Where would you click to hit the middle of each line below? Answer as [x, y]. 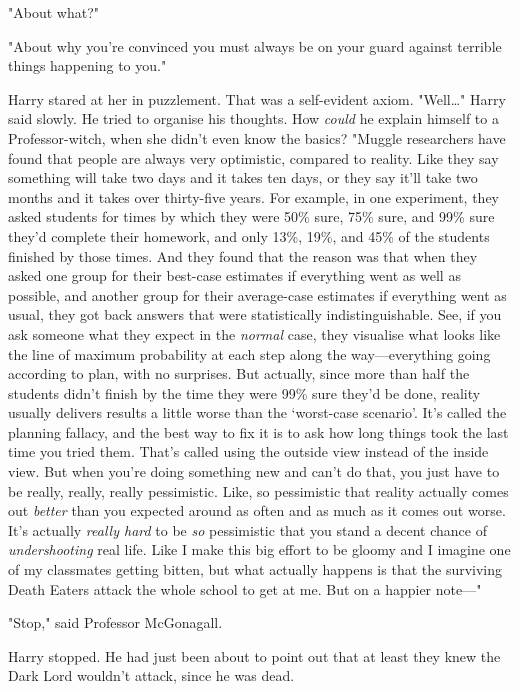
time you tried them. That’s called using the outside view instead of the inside [248, 451]
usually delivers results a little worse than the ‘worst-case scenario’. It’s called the [257, 412]
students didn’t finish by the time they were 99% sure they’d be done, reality [244, 392]
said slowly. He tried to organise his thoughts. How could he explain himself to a [253, 118]
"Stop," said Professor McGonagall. [115, 622]
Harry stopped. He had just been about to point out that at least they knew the [254, 655]
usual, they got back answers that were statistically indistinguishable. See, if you [255, 314]
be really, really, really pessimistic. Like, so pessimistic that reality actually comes [258, 490]
